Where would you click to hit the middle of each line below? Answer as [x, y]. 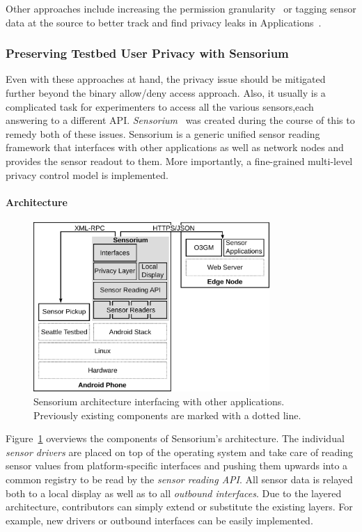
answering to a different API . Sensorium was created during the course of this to [180, 120]
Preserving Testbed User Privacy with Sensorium [147, 53]
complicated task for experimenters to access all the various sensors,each [160, 106]
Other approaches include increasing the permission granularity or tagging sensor [181, 8]
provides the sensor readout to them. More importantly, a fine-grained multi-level [179, 161]
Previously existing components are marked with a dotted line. [167, 415]
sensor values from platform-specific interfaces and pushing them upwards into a [177, 465]
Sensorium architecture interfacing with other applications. [159, 401]
